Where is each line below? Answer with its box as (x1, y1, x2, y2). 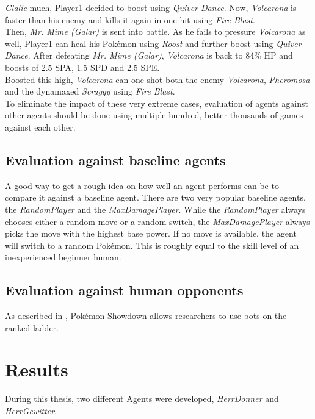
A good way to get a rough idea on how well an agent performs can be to (5, 179, 279, 192)
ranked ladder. (5, 321, 59, 334)
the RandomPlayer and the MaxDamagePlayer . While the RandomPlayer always (5, 202, 306, 215)
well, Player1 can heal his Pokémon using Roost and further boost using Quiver (5, 37, 302, 49)
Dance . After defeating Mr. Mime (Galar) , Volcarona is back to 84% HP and (5, 49, 293, 62)
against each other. (5, 120, 76, 133)
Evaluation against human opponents (5, 281, 244, 299)
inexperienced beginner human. (5, 251, 121, 263)
